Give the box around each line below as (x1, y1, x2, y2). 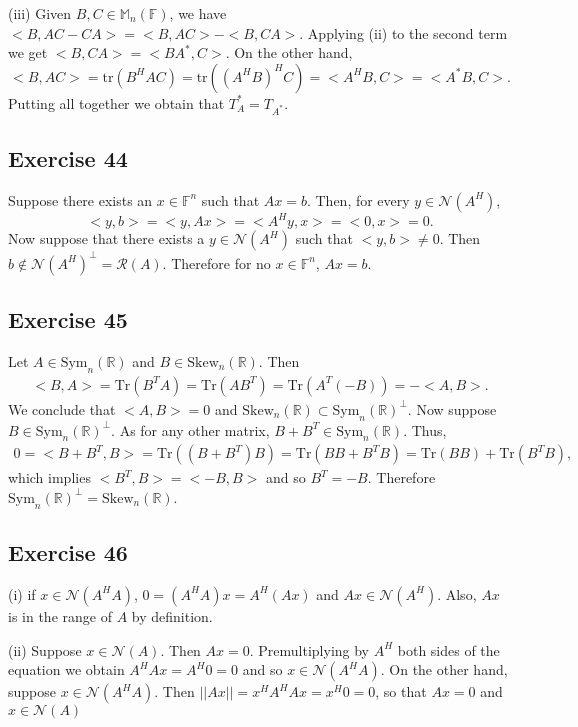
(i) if (8, 583, 36, 604)
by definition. (131, 605, 213, 626)
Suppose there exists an (8, 189, 153, 210)
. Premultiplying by (249, 639, 369, 660)
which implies (8, 467, 91, 488)
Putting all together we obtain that (8, 92, 225, 113)
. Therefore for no (162, 252, 271, 273)
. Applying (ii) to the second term (299, 22, 508, 43)
